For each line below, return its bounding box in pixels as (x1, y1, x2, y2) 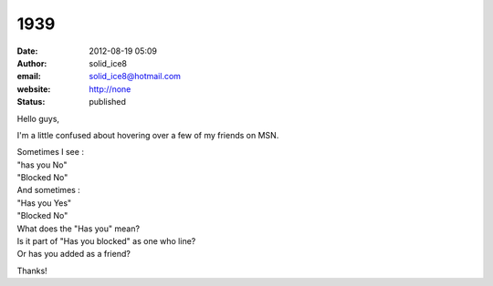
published (89, 97, 127, 107)
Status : (16, 97, 46, 107)
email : (16, 71, 41, 82)
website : (16, 83, 51, 95)
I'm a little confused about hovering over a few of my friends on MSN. (16, 129, 279, 140)
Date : (16, 46, 38, 56)
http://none (89, 83, 131, 95)
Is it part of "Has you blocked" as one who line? (16, 236, 196, 247)
